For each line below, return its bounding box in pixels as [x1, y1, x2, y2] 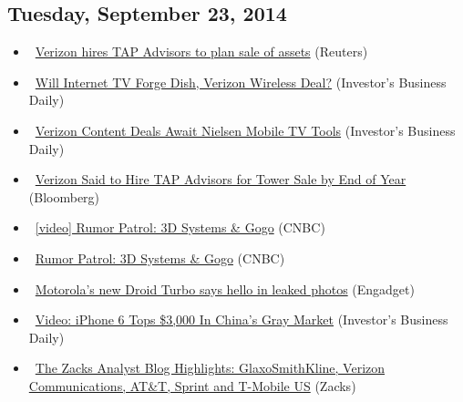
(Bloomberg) [28, 187, 100, 206]
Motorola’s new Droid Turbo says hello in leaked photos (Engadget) [35, 279, 415, 298]
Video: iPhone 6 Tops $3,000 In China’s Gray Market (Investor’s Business [35, 310, 448, 329]
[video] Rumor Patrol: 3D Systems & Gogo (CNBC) [35, 218, 325, 237]
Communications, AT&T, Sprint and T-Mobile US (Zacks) [28, 376, 356, 395]
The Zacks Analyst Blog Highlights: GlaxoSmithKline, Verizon [35, 358, 386, 377]
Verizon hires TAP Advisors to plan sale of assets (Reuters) [35, 42, 368, 61]
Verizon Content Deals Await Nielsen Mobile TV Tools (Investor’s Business [35, 120, 456, 139]
